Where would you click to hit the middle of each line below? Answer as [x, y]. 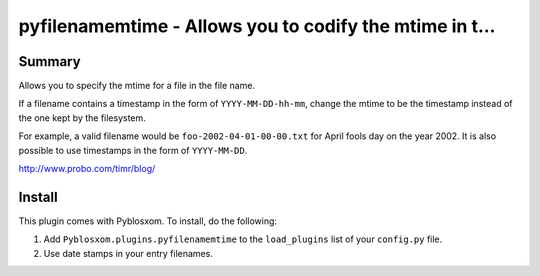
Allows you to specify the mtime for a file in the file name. [136, 86]
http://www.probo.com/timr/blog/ [87, 169]
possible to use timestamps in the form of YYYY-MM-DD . [133, 150]
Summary [49, 61]
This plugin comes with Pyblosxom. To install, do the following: [148, 221]
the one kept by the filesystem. [82, 117]
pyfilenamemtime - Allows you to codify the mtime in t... [257, 26]
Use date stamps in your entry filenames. [128, 253]
